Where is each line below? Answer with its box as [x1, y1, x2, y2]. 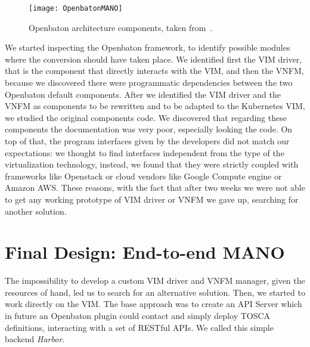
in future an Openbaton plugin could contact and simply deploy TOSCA [5, 309, 271, 322]
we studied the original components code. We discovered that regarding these [5, 111, 287, 123]
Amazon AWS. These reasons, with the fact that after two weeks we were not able [5, 181, 305, 194]
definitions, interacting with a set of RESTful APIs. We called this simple [5, 321, 274, 333]
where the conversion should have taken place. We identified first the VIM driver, [5, 52, 302, 65]
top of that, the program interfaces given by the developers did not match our [5, 135, 290, 147]
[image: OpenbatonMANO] [29, 4, 123, 13]
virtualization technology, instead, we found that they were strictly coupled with [5, 158, 299, 171]
